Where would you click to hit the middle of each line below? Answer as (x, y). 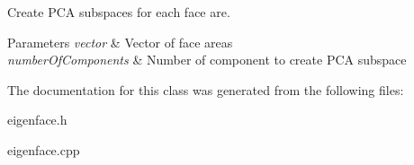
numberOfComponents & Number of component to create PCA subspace (207, 60)
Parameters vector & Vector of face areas (120, 42)
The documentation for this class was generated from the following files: (206, 89)
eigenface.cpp (44, 149)
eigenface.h (37, 120)
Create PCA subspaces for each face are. (119, 12)
